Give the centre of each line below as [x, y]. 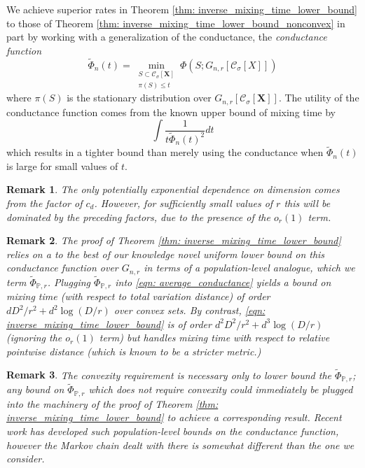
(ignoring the [34, 338]
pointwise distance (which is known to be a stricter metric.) [134, 351]
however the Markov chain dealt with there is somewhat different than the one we [180, 445]
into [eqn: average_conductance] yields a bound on [223, 282]
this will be [307, 203]
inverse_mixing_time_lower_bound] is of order [109, 324]
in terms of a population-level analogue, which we [249, 268]
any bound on [35, 389]
